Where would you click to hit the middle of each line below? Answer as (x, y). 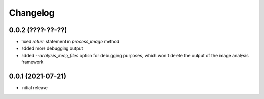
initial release (35, 88)
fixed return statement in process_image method (70, 42)
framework (32, 62)
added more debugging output (52, 48)
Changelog (32, 13)
